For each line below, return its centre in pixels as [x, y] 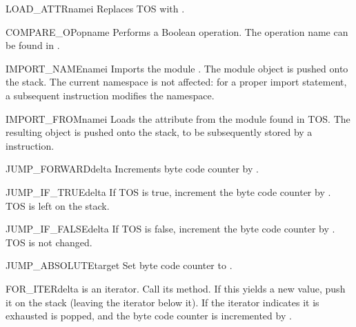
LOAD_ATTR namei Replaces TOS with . [95, 8]
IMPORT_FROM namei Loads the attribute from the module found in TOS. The [178, 118]
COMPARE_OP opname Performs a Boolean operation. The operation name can [177, 31]
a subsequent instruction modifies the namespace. [110, 95]
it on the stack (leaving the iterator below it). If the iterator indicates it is [162, 302]
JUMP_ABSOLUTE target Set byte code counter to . [119, 265]
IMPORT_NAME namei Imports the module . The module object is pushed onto [177, 68]
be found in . [33, 45]
